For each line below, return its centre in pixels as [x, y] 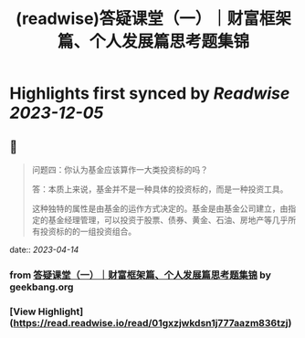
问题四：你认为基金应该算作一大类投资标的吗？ [120, 169]
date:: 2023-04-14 [44, 249]
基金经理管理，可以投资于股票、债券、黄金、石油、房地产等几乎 [168, 220]
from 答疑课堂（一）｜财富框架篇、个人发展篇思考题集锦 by [140, 275]
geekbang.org [42, 287]
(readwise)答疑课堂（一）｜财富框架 [153, 19]
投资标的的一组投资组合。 [88, 231]
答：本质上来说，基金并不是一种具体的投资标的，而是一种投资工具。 [160, 189]
